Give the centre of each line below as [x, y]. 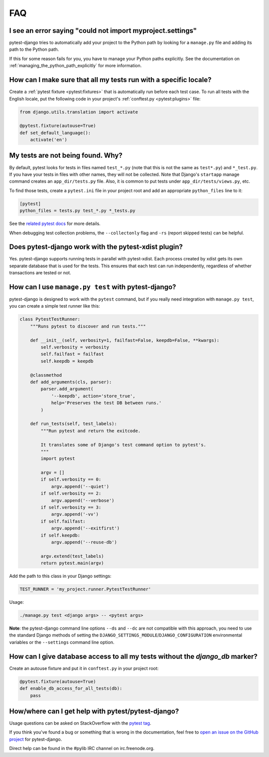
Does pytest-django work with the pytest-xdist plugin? [96, 247]
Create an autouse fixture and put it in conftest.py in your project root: [84, 668]
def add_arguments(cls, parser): [71, 382]
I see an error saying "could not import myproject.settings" [103, 31]
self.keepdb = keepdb [67, 361]
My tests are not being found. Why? [66, 156]
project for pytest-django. [36, 739]
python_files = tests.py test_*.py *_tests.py [77, 211]
